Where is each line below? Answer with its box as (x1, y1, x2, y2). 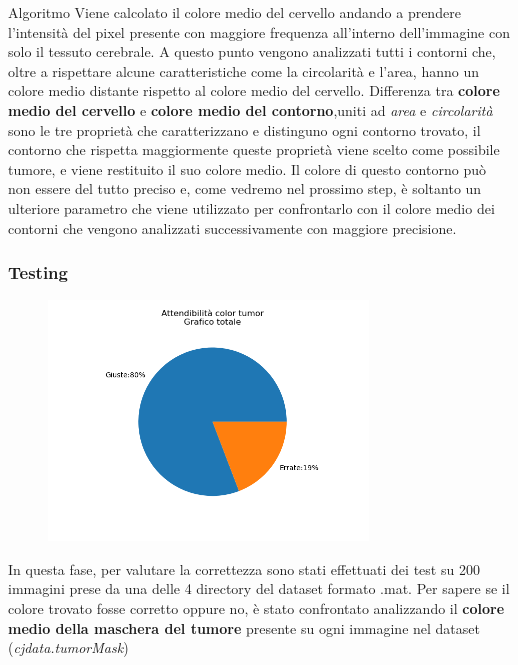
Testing (8, 260, 68, 285)
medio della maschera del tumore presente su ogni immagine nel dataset (8, 617, 480, 638)
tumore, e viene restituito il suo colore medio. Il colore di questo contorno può (8, 158, 486, 179)
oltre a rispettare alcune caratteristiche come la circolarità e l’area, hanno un (8, 60, 480, 81)
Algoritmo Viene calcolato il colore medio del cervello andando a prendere (8, 2, 461, 22)
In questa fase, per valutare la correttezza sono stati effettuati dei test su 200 (8, 558, 480, 579)
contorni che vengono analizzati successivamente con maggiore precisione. (8, 217, 457, 238)
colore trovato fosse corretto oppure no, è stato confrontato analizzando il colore (8, 598, 505, 619)
